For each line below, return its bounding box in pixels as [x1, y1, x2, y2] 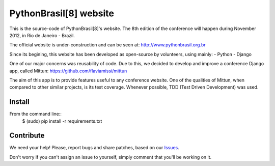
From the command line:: [9, 111, 62, 117]
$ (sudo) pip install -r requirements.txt [22, 118, 102, 124]
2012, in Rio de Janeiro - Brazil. [9, 32, 75, 38]
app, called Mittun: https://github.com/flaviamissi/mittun [9, 68, 127, 74]
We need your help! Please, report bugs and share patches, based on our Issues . [9, 145, 179, 151]
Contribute [9, 131, 45, 140]
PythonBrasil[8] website [9, 8, 115, 19]
